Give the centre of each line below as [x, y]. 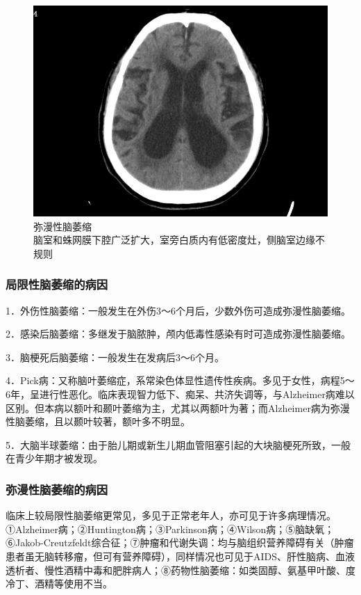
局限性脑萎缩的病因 [57, 284]
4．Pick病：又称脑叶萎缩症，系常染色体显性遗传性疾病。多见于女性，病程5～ [180, 380]
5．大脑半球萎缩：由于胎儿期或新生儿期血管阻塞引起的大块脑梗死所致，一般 [178, 444]
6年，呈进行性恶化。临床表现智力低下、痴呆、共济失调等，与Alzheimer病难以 [180, 394]
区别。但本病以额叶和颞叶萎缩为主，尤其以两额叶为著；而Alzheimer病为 [168, 407]
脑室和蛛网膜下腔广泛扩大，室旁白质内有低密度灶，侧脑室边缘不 [179, 240]
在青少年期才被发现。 [54, 458]
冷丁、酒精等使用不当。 [59, 584]
